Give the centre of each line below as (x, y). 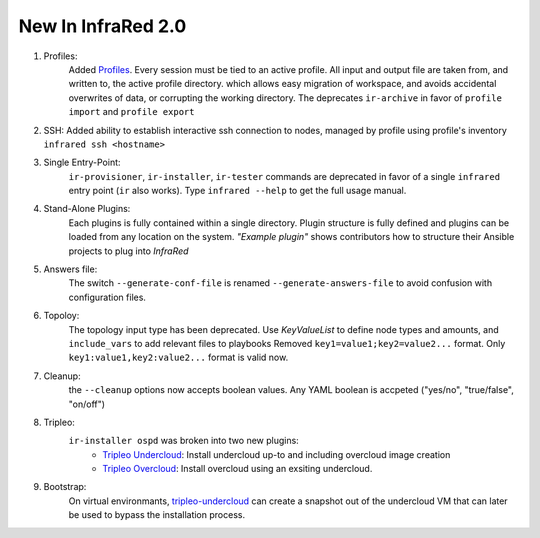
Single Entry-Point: (82, 162)
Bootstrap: (65, 487)
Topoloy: (61, 316)
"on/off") (86, 404)
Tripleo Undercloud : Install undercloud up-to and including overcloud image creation (276, 454)
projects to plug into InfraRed (128, 251)
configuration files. (107, 297)
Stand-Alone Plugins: (87, 209)
